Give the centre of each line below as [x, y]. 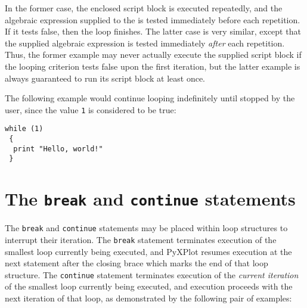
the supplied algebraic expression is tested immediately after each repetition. [145, 43]
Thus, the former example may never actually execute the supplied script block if [153, 55]
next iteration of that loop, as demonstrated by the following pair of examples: [148, 298]
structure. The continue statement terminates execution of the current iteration [152, 274]
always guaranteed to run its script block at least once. [105, 78]
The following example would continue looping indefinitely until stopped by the [150, 98]
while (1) [24, 129]
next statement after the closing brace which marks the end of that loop [137, 263]
